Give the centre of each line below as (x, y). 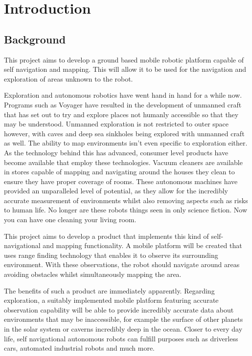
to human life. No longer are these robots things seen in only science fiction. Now (126, 210)
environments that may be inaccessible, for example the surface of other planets (124, 319)
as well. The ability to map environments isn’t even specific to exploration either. (126, 143)
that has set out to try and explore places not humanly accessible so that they (121, 114)
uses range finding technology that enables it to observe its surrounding (111, 255)
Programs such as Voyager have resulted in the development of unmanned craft (123, 104)
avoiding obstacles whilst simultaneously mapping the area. (93, 274)
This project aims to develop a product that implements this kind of (106, 236)
